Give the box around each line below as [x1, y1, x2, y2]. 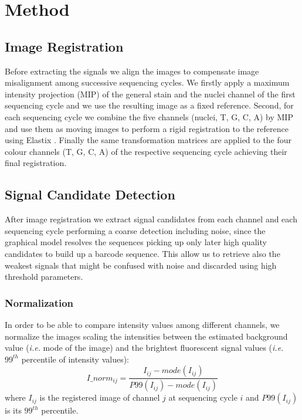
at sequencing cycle [168, 391, 237, 404]
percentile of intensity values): [21, 353, 130, 365]
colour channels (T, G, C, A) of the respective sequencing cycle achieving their [5, 145, 287, 157]
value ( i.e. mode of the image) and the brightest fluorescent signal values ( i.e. [5, 341, 284, 354]
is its [5, 404, 22, 416]
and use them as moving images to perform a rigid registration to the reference [5, 122, 289, 134]
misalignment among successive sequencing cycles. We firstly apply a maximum [5, 76, 290, 89]
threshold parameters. [5, 270, 83, 283]
